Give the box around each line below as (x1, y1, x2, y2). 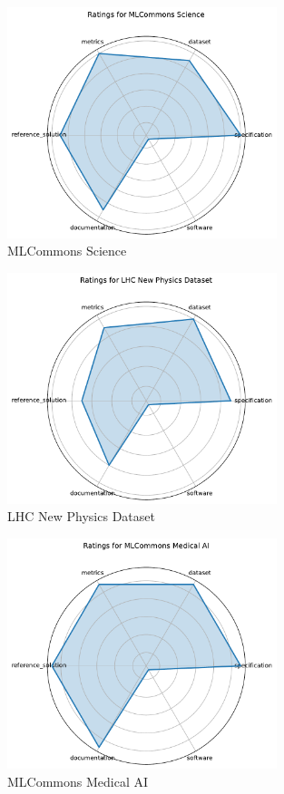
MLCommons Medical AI (7, 771, 149, 790)
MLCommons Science (7, 241, 127, 260)
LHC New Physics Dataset (7, 507, 155, 526)
